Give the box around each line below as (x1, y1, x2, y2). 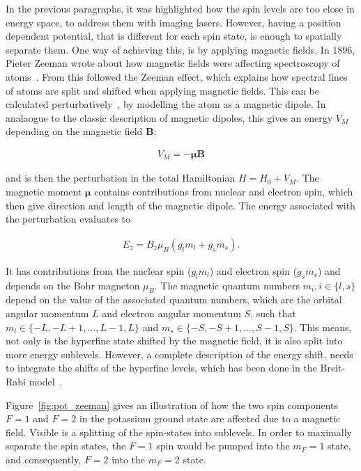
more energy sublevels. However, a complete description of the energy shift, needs (6, 346, 353, 361)
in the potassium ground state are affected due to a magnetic (79, 411, 341, 426)
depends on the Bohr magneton (6, 278, 140, 292)
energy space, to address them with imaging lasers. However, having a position (6, 15, 341, 29)
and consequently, (6, 452, 82, 466)
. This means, (293, 319, 352, 334)
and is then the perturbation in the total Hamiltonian (6, 170, 236, 185)
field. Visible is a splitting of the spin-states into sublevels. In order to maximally (6, 424, 352, 439)
